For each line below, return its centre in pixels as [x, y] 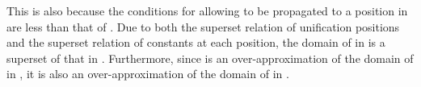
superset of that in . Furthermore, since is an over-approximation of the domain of [210, 58]
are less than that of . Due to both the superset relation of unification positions [203, 26]
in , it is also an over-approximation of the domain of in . [148, 74]
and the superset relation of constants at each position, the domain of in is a [196, 42]
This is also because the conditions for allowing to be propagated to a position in [207, 10]
